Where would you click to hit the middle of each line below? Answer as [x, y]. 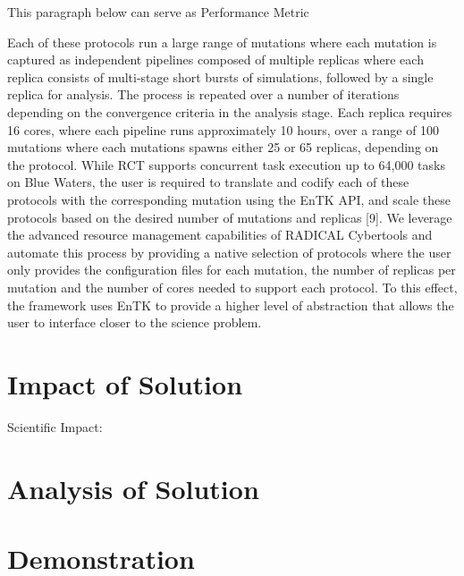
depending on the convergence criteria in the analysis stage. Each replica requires [230, 111]
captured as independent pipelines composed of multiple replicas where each [215, 59]
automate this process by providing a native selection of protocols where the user [229, 252]
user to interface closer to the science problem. [135, 322]
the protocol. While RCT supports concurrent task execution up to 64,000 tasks [226, 164]
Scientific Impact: [55, 426]
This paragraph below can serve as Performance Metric [158, 12]
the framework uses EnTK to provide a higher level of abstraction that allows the [231, 305]
